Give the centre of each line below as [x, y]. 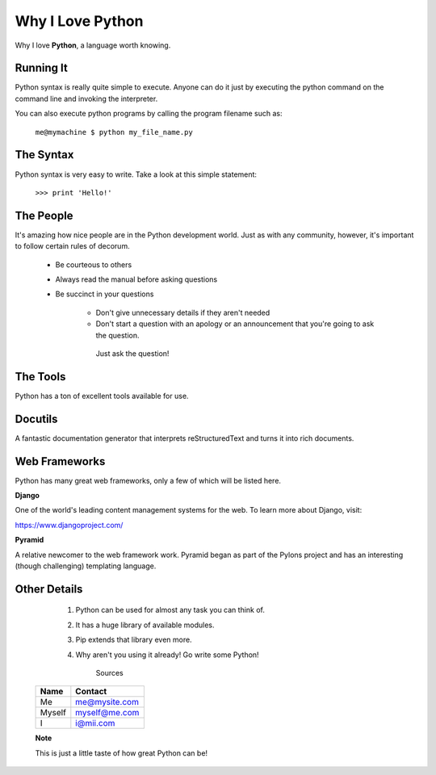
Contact [91, 692]
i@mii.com [95, 723]
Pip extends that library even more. [134, 640]
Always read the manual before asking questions [136, 279]
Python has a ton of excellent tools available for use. [102, 396]
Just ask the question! [132, 353]
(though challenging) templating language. [86, 566]
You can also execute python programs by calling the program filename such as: [149, 114]
